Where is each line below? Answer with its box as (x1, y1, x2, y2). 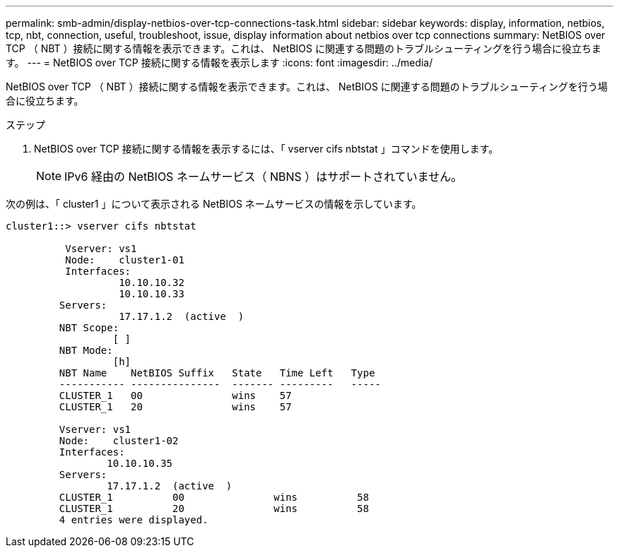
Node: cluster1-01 (65, 254, 184, 266)
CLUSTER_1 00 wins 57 (59, 390, 292, 401)
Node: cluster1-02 (59, 435, 179, 446)
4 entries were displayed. (59, 514, 208, 525)
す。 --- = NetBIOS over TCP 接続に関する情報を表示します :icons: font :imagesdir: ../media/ (6, 57, 433, 69)
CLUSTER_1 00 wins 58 (59, 492, 370, 503)
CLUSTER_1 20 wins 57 (59, 401, 292, 412)
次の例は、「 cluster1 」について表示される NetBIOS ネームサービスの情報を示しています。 (6, 198, 422, 210)
